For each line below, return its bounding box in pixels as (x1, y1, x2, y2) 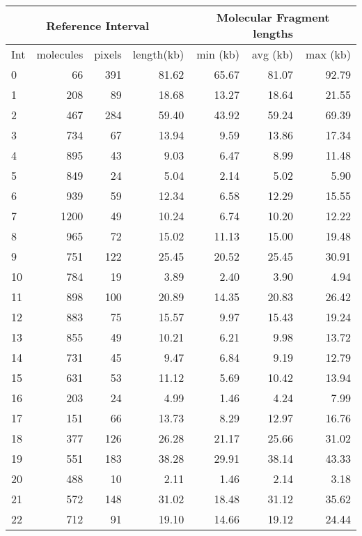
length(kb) (132, 46, 184, 62)
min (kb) (196, 46, 239, 62)
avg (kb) (251, 46, 294, 62)
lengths (253, 25, 293, 41)
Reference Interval (46, 17, 150, 33)
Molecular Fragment (216, 9, 330, 25)
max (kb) (306, 46, 351, 62)
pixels (94, 46, 122, 62)
